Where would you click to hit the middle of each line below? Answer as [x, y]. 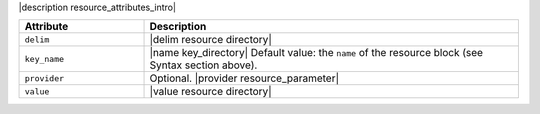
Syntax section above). [203, 65]
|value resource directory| [210, 92]
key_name [44, 58]
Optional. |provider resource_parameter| [244, 78]
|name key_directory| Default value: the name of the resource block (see [316, 53]
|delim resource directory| [210, 40]
